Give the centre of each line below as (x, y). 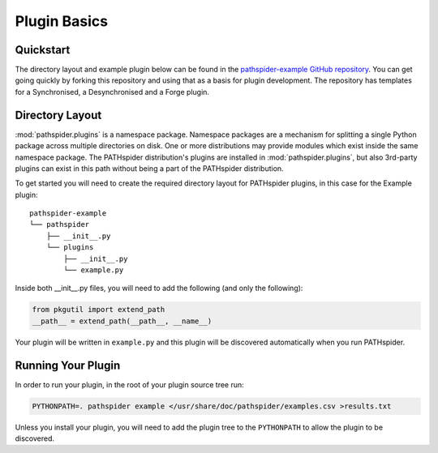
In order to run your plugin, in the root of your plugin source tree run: (130, 384)
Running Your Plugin (68, 365)
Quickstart (43, 50)
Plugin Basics (62, 21)
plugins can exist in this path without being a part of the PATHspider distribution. (149, 168)
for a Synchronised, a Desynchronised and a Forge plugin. (112, 92)
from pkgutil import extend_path (99, 310)
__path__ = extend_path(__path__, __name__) (122, 321)
